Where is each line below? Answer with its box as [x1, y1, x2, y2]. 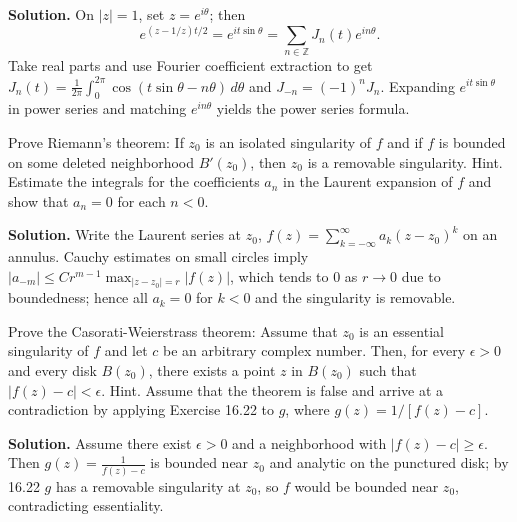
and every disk [8, 359, 97, 380]
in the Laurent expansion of [283, 171, 453, 192]
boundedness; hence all [8, 287, 148, 308]
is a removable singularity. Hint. [307, 151, 503, 172]
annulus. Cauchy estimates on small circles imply [8, 246, 309, 267]
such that [359, 359, 417, 380]
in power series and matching [8, 98, 187, 119]
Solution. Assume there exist [8, 432, 192, 453]
